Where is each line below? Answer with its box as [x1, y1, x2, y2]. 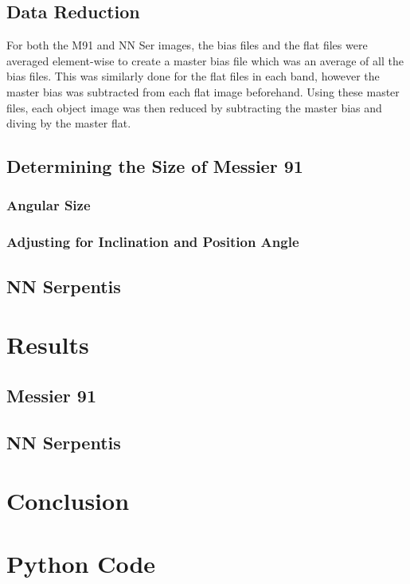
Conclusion [6, 484, 130, 517]
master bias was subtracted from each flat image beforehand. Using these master [6, 83, 400, 100]
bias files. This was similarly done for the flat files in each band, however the [6, 68, 380, 84]
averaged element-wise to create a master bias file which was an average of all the [6, 52, 404, 69]
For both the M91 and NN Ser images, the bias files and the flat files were [6, 37, 368, 53]
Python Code [6, 547, 156, 579]
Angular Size [6, 195, 91, 215]
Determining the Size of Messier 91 [6, 154, 303, 178]
